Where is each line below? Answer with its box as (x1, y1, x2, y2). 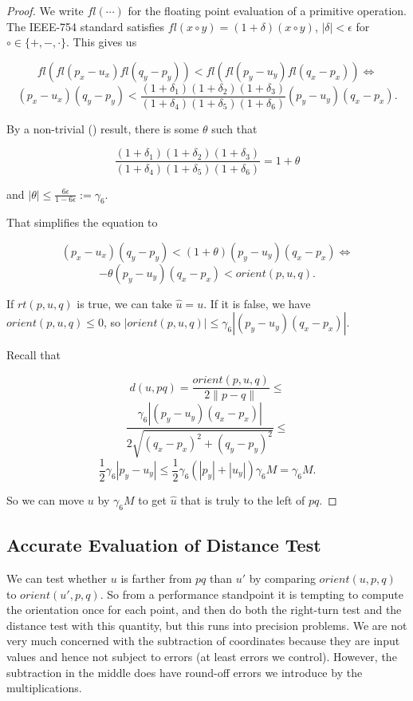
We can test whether (6, 570, 108, 587)
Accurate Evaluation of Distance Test (6, 533, 321, 557)
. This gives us (66, 34, 137, 50)
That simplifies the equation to (6, 214, 158, 231)
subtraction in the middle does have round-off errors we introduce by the (6, 663, 363, 680)
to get (138, 492, 167, 509)
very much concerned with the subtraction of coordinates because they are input (6, 632, 400, 649)
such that (211, 120, 258, 137)
